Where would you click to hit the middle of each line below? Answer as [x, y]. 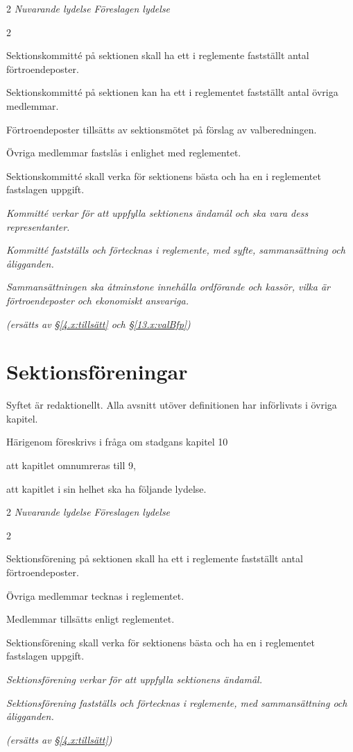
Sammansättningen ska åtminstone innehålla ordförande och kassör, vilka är [168, 287]
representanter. [38, 226]
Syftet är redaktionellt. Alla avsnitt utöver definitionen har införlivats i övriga [172, 405]
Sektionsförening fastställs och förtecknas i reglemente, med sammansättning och [177, 702]
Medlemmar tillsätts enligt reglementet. [91, 619]
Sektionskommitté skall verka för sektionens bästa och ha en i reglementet [164, 175]
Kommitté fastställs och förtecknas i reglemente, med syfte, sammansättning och [176, 250]
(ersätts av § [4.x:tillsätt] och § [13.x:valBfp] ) [98, 324]
